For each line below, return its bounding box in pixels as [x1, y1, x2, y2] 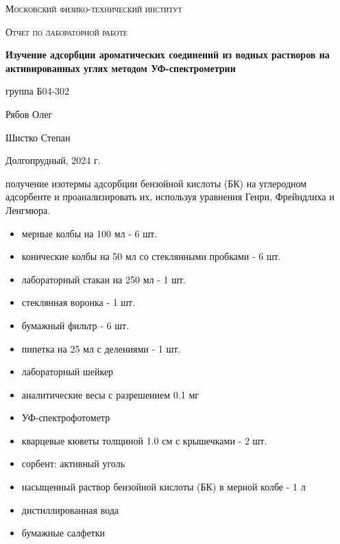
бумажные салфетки [21, 525, 106, 540]
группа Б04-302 [5, 84, 70, 98]
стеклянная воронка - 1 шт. [21, 295, 136, 309]
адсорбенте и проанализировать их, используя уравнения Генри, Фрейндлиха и [5, 189, 335, 204]
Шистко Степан [5, 130, 71, 144]
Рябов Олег [5, 106, 53, 121]
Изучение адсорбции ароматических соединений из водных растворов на [5, 47, 330, 62]
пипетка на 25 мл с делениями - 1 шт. [21, 341, 181, 355]
